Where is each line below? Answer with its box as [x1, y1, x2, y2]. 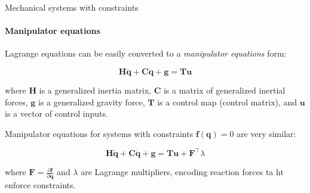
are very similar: [237, 127, 296, 139]
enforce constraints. [5, 179, 76, 191]
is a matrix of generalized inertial [163, 84, 286, 96]
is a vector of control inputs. [5, 107, 108, 120]
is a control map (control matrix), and [157, 95, 297, 108]
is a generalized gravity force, [38, 95, 145, 108]
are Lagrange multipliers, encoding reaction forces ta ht [81, 166, 284, 178]
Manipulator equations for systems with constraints [5, 127, 194, 139]
